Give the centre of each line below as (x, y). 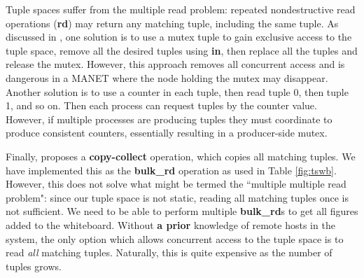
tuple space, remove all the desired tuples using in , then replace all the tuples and (182, 50)
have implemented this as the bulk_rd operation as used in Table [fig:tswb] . (171, 170)
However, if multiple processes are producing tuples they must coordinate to (169, 119)
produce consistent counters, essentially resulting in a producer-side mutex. (167, 133)
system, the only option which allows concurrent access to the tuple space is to (175, 238)
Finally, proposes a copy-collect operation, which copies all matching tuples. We (181, 156)
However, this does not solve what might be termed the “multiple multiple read (176, 184)
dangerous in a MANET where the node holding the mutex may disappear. (167, 77)
